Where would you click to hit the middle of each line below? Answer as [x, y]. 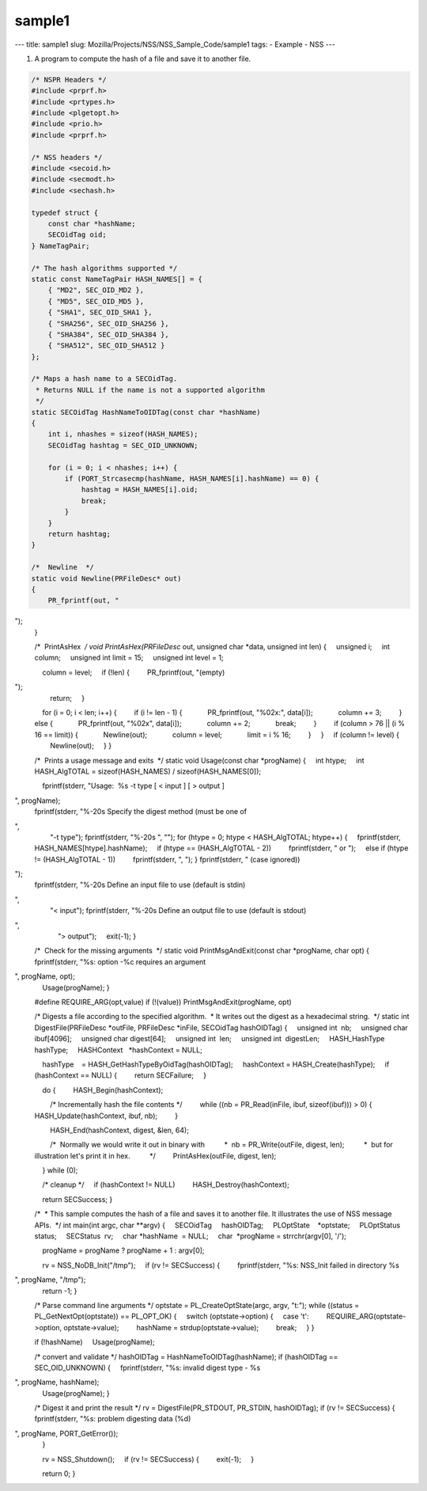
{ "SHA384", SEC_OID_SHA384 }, [108, 334]
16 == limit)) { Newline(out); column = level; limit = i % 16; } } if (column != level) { [217, 734]
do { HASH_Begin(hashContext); [103, 1090]
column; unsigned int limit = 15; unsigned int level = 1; [129, 658]
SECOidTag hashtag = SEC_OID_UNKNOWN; [123, 445]
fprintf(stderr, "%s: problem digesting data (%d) [113, 1419]
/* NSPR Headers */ [69, 80]
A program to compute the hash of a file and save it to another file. [143, 59]
